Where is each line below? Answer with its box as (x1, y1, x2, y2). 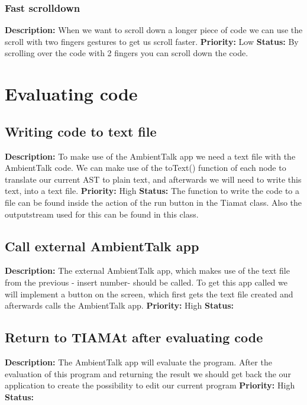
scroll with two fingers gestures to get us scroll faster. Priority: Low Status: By (5, 35, 299, 47)
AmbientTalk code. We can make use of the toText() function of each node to (5, 161, 286, 174)
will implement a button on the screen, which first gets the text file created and (5, 287, 293, 300)
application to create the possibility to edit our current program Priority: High (5, 379, 295, 391)
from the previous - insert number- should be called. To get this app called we (5, 276, 288, 288)
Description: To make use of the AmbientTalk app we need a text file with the (5, 150, 296, 162)
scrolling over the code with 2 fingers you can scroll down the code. (5, 47, 248, 59)
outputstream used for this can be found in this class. (5, 208, 199, 220)
